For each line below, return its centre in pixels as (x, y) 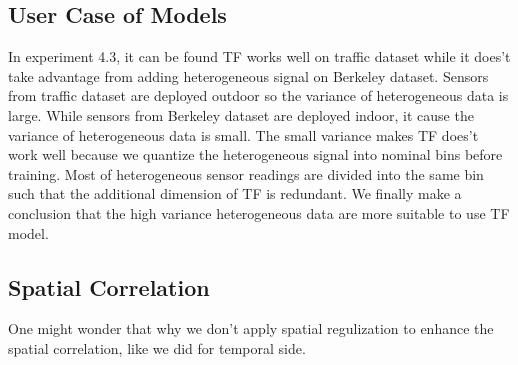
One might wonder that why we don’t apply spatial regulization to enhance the (251, 328)
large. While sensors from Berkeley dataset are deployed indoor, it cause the (241, 114)
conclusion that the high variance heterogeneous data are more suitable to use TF (259, 212)
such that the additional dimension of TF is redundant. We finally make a (235, 193)
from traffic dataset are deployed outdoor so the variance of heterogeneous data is (258, 95)
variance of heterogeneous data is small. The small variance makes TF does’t (243, 134)
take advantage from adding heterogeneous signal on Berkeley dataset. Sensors (248, 75)
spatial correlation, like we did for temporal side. (157, 347)
